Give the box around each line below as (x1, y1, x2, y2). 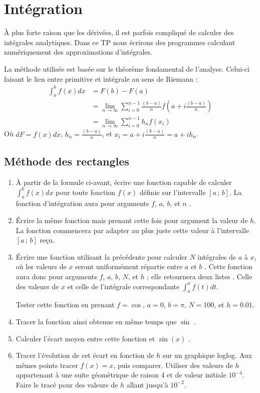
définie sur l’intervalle (139, 186, 206, 197)
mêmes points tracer (16, 359, 78, 370)
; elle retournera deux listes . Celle (147, 271, 252, 281)
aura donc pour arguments (16, 271, 97, 281)
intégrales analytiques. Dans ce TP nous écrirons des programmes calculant (4, 37, 235, 47)
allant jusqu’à (126, 379, 168, 389)
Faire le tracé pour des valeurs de (16, 379, 118, 389)
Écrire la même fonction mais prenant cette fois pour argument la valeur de (16, 215, 248, 226)
